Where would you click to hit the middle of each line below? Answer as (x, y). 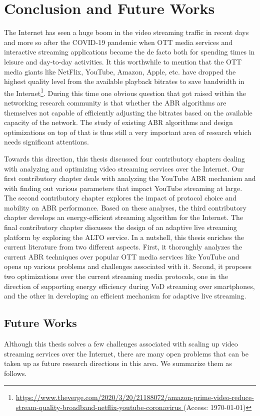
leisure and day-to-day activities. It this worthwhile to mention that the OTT (123, 61)
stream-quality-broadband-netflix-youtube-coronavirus (98, 407)
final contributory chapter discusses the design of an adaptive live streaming (120, 227)
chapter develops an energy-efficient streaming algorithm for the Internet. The (123, 217)
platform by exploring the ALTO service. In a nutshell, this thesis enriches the (124, 237)
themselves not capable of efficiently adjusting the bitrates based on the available (128, 112)
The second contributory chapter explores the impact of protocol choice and (120, 198)
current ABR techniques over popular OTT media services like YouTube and (122, 256)
